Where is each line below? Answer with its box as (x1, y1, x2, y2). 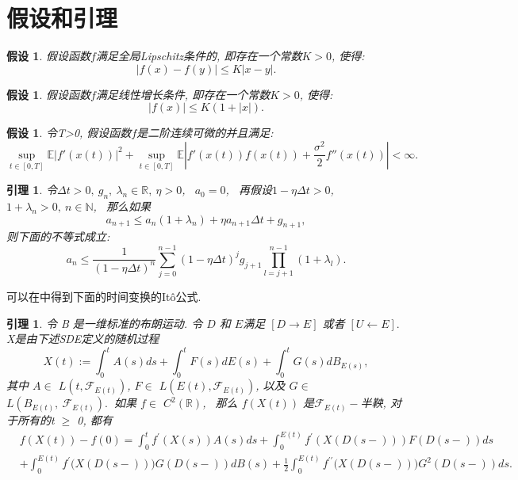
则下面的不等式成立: (6, 228, 110, 245)
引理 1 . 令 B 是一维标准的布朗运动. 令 (6, 314, 203, 331)
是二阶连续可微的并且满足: (136, 124, 274, 141)
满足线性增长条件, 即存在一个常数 (95, 86, 271, 102)
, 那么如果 (93, 197, 152, 214)
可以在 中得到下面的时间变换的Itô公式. (6, 288, 201, 305)
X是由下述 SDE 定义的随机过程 (6, 330, 159, 347)
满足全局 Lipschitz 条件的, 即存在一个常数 (95, 48, 302, 64)
